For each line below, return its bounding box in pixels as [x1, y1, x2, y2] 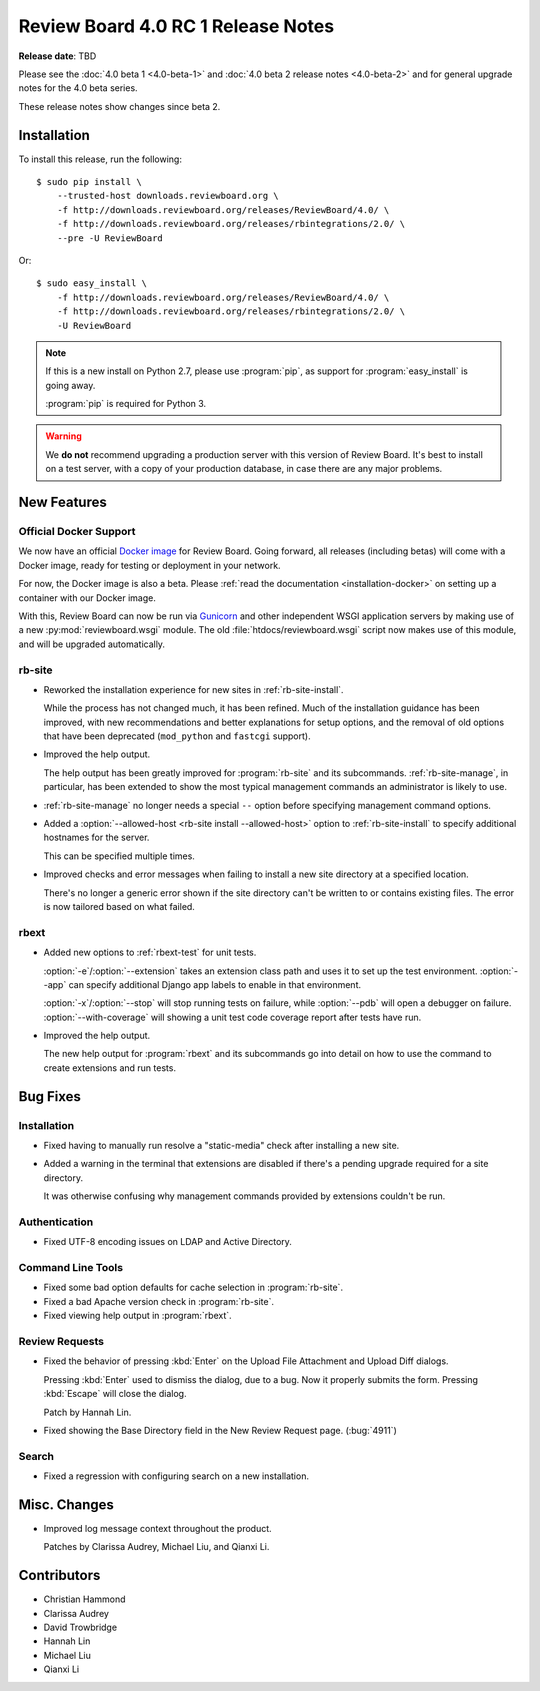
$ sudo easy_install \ [36, 278, 148, 289]
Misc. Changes [18, 1496, 115, 1513]
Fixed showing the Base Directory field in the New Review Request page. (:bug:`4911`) [43, 1424, 397, 1436]
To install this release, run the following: [18, 153, 182, 165]
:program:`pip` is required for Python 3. [45, 398, 207, 410]
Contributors [18, 1567, 101, 1584]
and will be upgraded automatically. [18, 638, 165, 650]
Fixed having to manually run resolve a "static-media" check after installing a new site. [43, 1140, 400, 1152]
